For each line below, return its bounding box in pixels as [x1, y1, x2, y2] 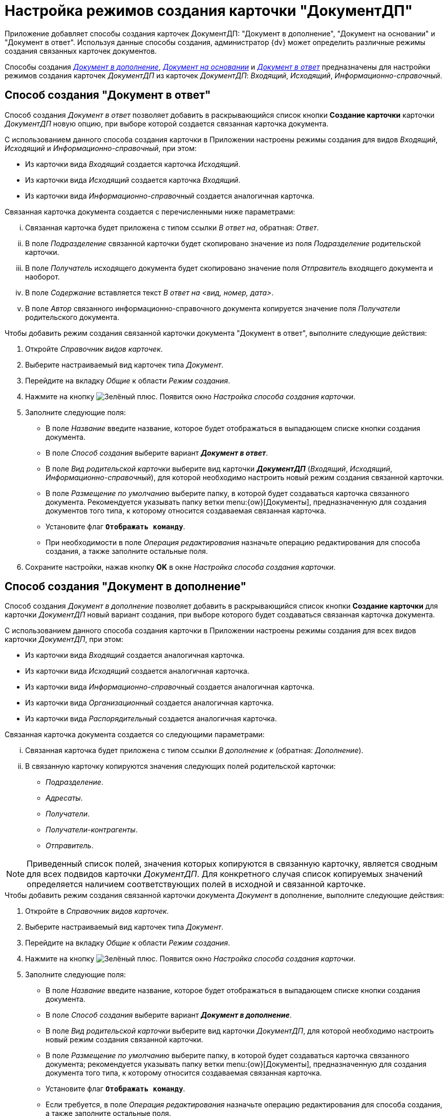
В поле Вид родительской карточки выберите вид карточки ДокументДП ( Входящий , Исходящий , [46, 464, 392, 473]
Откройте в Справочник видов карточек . [25, 907, 169, 916]
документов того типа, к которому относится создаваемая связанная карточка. [46, 506, 326, 515]
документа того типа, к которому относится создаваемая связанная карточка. [46, 1068, 322, 1078]
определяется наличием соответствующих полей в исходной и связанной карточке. [27, 879, 366, 890]
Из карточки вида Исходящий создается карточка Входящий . [25, 175, 241, 184]
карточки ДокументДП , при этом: [5, 635, 123, 644]
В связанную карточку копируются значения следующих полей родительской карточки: [25, 762, 336, 771]
